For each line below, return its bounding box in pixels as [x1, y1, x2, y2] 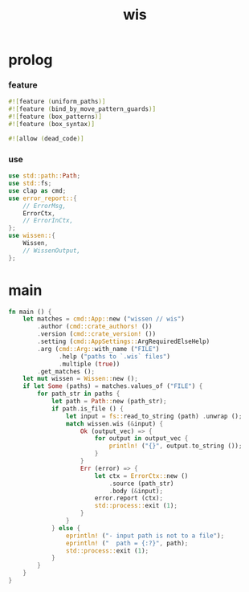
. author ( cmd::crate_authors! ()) [37, 323, 153, 331]
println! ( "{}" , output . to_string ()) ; [108, 442, 243, 451]
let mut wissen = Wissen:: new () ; [22, 375, 138, 383]
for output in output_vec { [94, 435, 189, 443]
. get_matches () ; [37, 367, 95, 375]
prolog [8, 51, 53, 69]
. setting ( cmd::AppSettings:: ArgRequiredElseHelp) [37, 337, 210, 346]
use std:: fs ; [8, 179, 52, 188]
